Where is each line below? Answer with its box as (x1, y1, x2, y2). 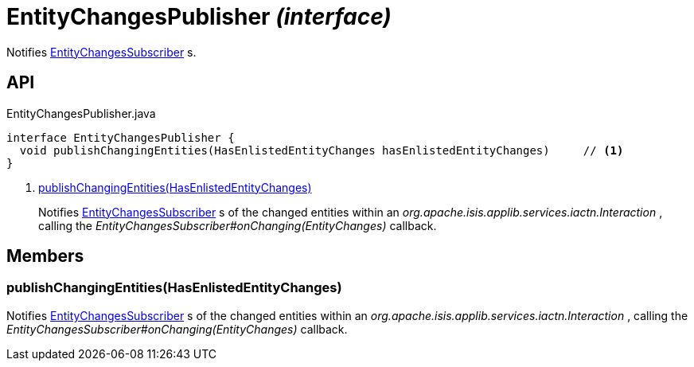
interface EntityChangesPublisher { (6, 131, 235, 144)
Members (6, 246, 84, 267)
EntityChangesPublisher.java (6, 106, 156, 120)
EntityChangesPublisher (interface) (6, 3, 392, 30)
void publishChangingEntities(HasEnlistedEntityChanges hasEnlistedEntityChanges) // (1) (19, 143, 624, 157)
